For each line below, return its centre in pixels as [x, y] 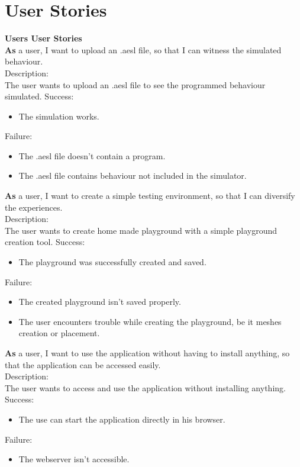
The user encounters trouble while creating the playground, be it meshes [150, 321]
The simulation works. [59, 116]
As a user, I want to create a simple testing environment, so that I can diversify [150, 196]
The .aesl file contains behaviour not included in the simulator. [133, 175]
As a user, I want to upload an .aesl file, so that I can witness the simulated [143, 49]
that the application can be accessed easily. [83, 364]
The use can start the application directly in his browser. [122, 419]
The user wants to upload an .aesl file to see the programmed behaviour [135, 84]
